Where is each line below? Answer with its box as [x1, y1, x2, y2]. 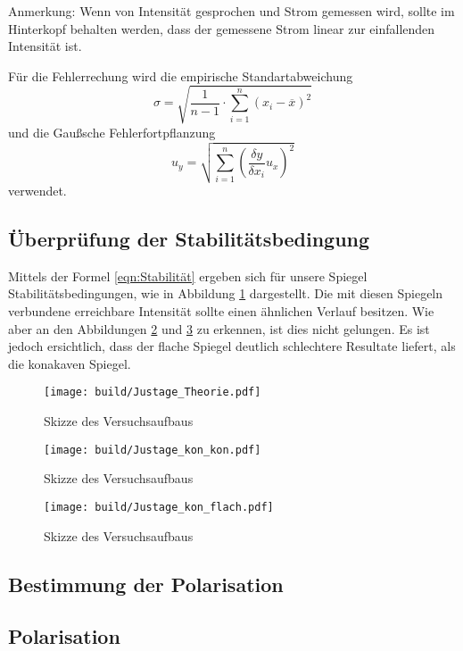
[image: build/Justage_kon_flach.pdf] [44, 500, 274, 513]
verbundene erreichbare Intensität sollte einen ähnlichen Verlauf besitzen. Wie [8, 302, 434, 320]
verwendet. [8, 181, 67, 200]
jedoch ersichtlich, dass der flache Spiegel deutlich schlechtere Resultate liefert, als [8, 337, 456, 355]
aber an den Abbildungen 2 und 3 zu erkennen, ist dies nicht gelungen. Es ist [8, 319, 430, 338]
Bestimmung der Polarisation [8, 570, 284, 597]
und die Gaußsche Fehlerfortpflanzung [8, 122, 216, 141]
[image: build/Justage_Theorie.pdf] [44, 386, 261, 399]
